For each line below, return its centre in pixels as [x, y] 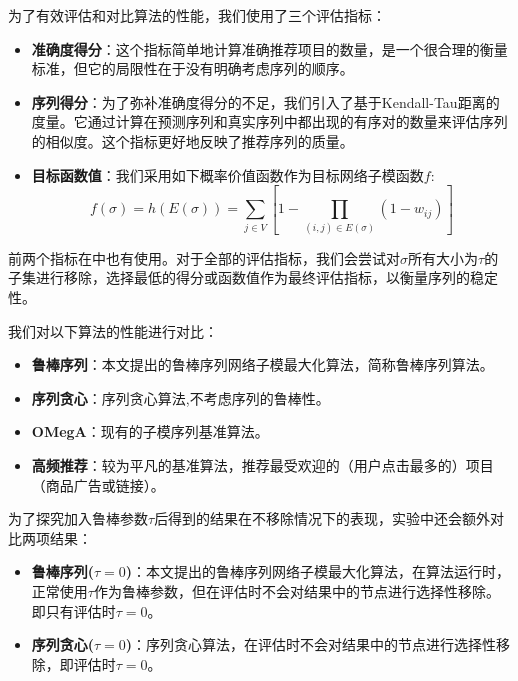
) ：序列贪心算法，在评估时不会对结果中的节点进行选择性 [311, 644]
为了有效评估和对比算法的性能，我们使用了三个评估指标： [197, 15]
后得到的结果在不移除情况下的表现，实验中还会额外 [322, 518]
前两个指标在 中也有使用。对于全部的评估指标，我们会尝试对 [204, 257]
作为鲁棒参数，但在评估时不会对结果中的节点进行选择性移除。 [296, 590]
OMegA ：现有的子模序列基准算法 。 [150, 431]
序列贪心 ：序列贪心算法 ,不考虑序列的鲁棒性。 [180, 397]
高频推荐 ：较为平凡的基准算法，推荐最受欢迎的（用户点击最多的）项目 [262, 464]
